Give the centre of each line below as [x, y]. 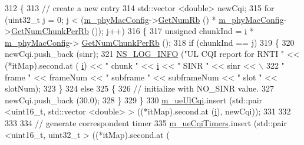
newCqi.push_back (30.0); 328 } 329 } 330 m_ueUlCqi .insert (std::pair [134, 100]
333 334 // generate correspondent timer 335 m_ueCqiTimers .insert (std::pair [146, 122]
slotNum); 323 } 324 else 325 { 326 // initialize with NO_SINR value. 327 [139, 88]
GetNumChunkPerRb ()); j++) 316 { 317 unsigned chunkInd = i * [132, 31]
